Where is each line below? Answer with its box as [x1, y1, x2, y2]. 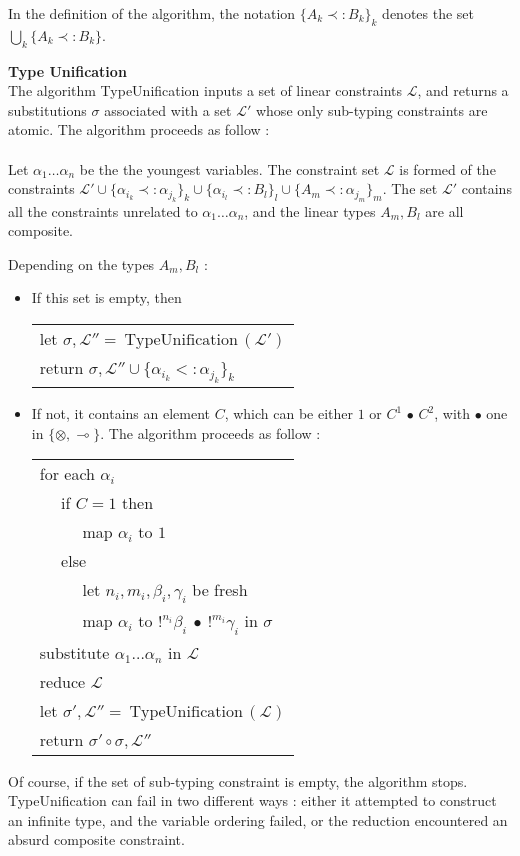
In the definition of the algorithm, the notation [8, 3, 296, 23]
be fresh [192, 578, 248, 602]
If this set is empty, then [31, 287, 182, 308]
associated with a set [104, 99, 232, 120]
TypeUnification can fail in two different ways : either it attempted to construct [8, 790, 497, 811]
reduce [39, 669, 86, 693]
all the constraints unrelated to [8, 200, 198, 221]
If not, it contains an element [31, 403, 210, 424]
